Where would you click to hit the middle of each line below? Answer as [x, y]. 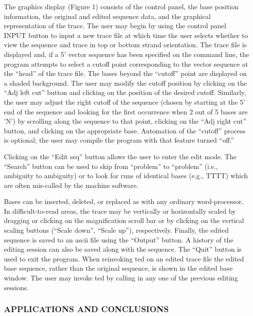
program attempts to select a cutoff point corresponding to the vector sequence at [126, 64]
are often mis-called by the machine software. [71, 185]
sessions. [16, 287]
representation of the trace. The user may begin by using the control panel [115, 26]
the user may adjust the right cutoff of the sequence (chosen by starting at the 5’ [125, 102]
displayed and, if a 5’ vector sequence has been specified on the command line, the [126, 54]
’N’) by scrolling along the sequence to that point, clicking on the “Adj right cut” [125, 121]
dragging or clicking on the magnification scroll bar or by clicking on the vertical [124, 220]
